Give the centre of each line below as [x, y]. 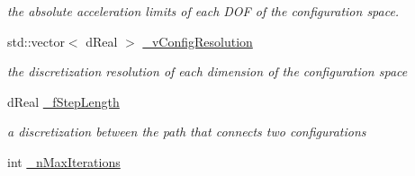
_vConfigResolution [198, 41]
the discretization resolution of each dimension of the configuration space [207, 71]
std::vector [36, 41]
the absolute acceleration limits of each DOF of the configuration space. [203, 11]
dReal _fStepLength [63, 101]
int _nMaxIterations [64, 161]
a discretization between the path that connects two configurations [187, 132]
